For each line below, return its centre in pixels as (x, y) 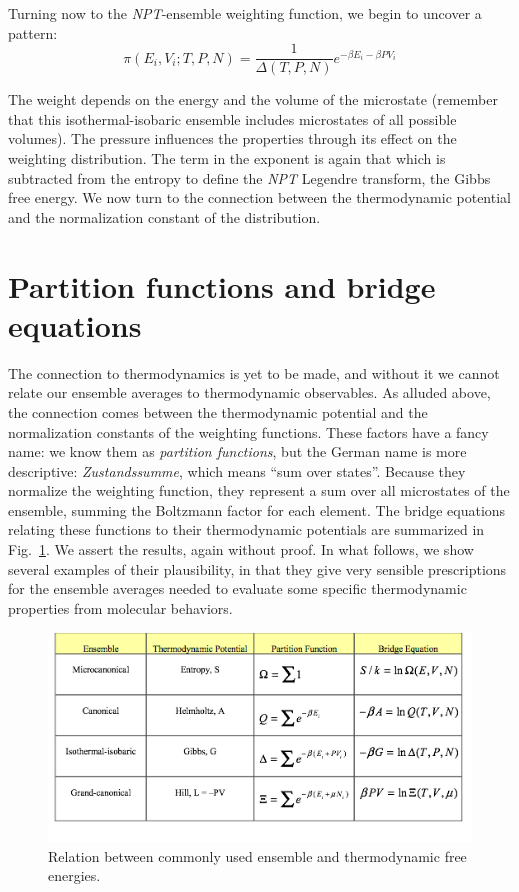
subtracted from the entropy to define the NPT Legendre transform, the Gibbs (249, 177)
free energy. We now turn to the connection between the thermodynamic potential (259, 197)
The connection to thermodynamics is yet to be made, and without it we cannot (254, 372)
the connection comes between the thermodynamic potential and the (218, 411)
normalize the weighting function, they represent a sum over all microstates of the (259, 490)
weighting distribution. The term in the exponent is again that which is (227, 158)
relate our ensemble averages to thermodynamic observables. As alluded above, (249, 392)
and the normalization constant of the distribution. (164, 216)
